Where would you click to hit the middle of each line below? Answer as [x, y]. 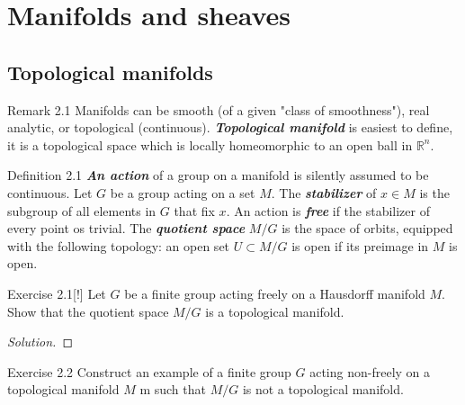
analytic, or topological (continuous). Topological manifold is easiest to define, [230, 127]
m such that [173, 389]
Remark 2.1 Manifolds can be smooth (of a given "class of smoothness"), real [219, 109]
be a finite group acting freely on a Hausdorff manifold [275, 293]
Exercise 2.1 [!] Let [57, 293]
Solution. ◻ [40, 342]
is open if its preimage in [360, 245]
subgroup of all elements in [82, 210]
